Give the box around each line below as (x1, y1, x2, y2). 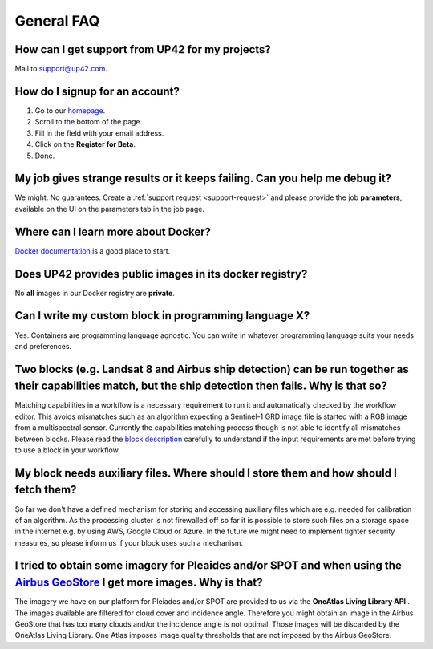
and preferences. (14, 341, 72, 351)
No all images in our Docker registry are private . (14, 288, 176, 298)
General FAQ (14, 12, 100, 30)
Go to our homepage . (34, 105, 106, 116)
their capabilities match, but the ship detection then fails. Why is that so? (14, 379, 388, 393)
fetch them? (14, 483, 77, 497)
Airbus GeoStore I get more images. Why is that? (14, 576, 263, 590)
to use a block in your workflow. (14, 445, 120, 455)
